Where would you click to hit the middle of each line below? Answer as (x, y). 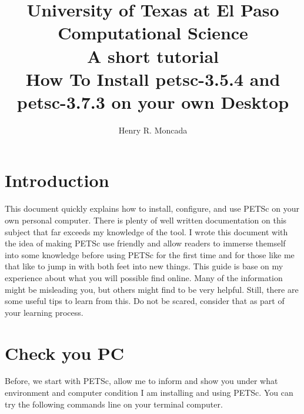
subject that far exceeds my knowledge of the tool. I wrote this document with (146, 231)
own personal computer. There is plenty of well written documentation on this (146, 220)
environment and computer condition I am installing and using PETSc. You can (149, 393)
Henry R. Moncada (153, 130)
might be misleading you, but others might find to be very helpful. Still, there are (152, 289)
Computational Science (153, 33)
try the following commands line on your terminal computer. (114, 404)
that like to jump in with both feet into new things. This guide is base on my (144, 266)
